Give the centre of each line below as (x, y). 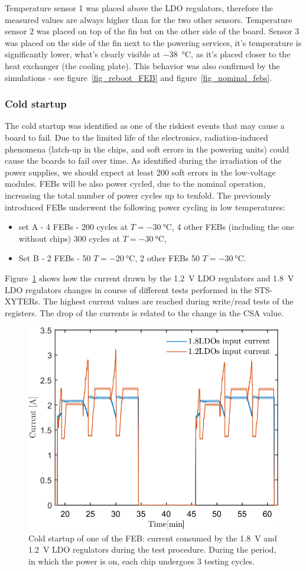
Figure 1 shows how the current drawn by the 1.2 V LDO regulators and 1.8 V (149, 278)
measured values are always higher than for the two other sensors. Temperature (149, 19)
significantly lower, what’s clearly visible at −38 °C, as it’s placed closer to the (148, 54)
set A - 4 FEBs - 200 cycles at (73, 227)
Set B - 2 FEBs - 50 (55, 258)
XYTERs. (23, 301)
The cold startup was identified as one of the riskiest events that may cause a (145, 126)
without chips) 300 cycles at (69, 238)
